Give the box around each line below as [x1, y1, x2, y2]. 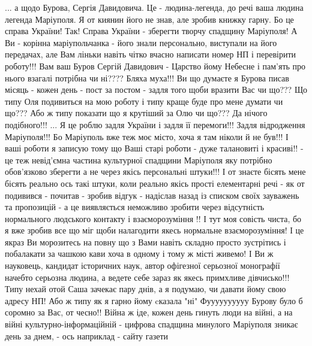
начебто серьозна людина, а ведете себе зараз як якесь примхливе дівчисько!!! [5, 271, 290, 283]
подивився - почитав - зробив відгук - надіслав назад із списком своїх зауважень [5, 189, 299, 201]
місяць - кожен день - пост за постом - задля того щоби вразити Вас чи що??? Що [5, 83, 308, 96]
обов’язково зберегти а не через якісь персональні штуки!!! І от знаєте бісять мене [5, 165, 306, 178]
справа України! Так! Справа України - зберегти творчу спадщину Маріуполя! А [5, 25, 298, 37]
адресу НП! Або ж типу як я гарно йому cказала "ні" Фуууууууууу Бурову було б [5, 294, 303, 306]
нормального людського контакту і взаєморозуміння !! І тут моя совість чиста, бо [5, 212, 302, 224]
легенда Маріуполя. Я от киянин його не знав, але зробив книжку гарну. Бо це [5, 13, 294, 25]
